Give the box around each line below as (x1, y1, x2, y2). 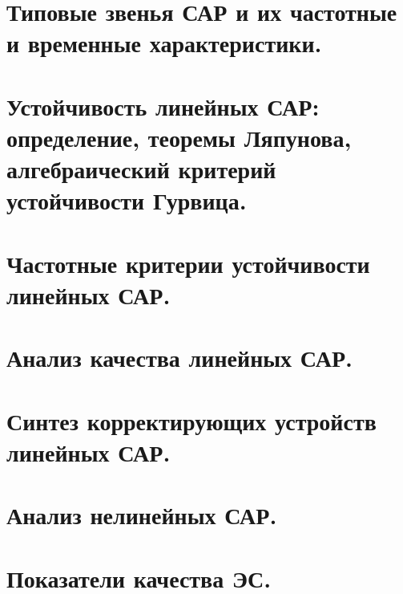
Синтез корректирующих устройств (6, 404, 377, 437)
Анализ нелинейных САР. (6, 498, 277, 531)
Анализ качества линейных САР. (6, 341, 353, 374)
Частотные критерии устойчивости (6, 246, 370, 279)
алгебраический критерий (6, 153, 276, 185)
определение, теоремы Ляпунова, (6, 120, 352, 153)
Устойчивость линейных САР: (6, 89, 320, 122)
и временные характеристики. (6, 26, 322, 59)
